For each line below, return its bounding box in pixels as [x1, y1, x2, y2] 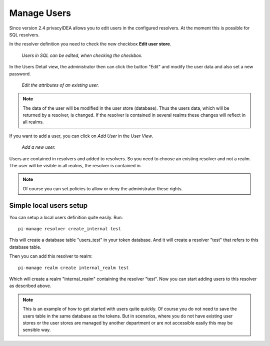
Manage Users [9, 7, 71, 18]
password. [9, 70, 31, 77]
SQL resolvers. [9, 31, 40, 37]
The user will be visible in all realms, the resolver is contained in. [9, 163, 142, 169]
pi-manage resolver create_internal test [18, 226, 121, 232]
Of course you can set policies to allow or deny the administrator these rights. [22, 185, 183, 192]
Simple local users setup [9, 201, 87, 210]
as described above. [9, 283, 51, 289]
